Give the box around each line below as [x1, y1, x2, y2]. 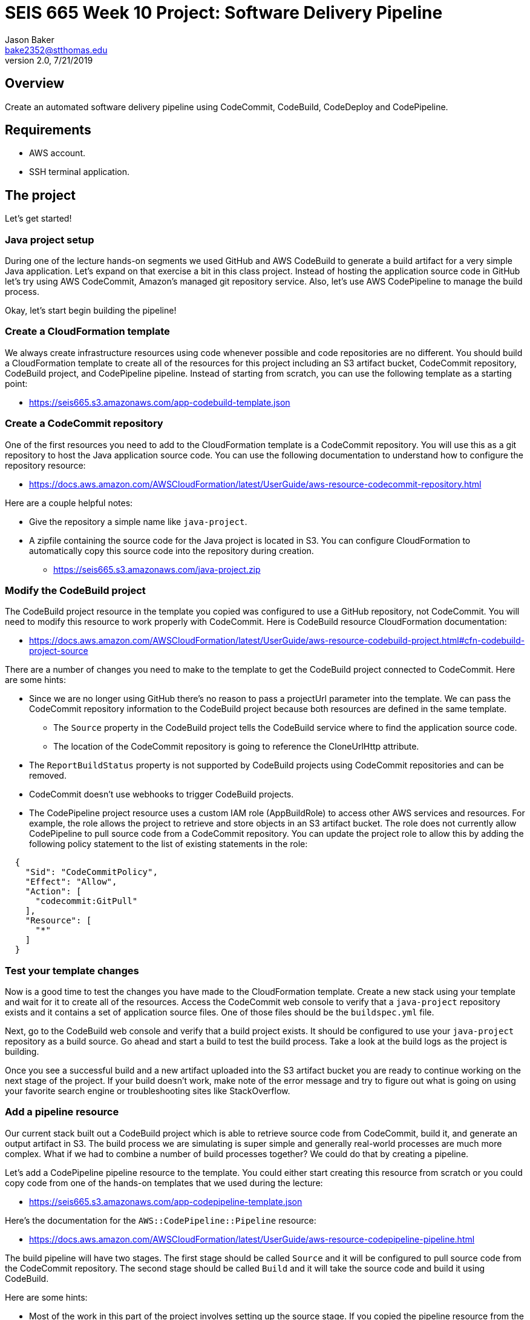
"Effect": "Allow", [25, 877, 117, 887]
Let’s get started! [5, 213, 72, 224]
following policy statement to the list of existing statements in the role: [29, 839, 308, 850]
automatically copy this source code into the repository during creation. [29, 545, 314, 556]
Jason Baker [5, 34, 54, 45]
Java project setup [5, 233, 94, 246]
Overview [5, 76, 65, 91]
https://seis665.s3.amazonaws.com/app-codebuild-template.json [29, 397, 290, 408]
